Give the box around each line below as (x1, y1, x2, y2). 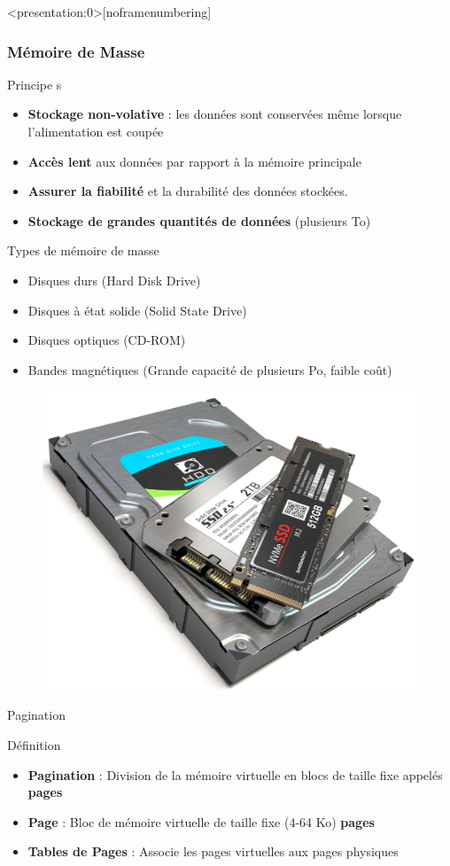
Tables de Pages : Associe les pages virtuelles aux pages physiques (27, 842, 399, 861)
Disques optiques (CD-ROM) (27, 331, 186, 349)
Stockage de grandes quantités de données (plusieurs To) (27, 211, 371, 230)
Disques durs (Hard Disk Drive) (27, 270, 201, 289)
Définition (7, 735, 61, 753)
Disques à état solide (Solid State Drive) (27, 300, 247, 319)
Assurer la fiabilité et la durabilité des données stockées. (27, 182, 348, 200)
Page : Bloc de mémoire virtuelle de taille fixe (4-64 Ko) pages (27, 812, 375, 831)
